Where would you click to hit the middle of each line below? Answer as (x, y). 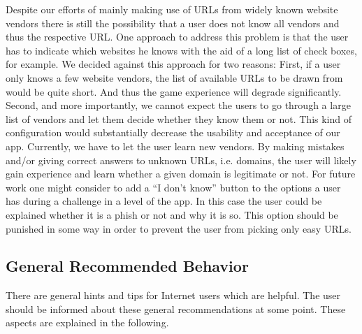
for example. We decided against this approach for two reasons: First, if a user (173, 64)
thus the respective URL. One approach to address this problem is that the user (177, 37)
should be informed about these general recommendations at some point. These (176, 308)
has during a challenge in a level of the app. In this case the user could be (164, 201)
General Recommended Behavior (127, 266)
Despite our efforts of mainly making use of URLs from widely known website (172, 9)
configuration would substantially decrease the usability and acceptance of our (173, 132)
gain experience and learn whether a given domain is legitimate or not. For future (181, 174)
